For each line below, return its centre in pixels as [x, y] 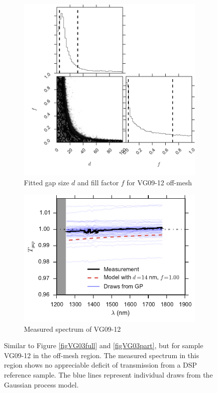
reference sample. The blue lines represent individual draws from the [108, 374]
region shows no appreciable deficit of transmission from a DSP [101, 365]
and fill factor [98, 182]
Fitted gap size [47, 182]
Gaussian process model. [41, 384]
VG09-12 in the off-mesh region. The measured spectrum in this [102, 355]
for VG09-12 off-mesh [159, 182]
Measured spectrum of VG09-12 [72, 328]
